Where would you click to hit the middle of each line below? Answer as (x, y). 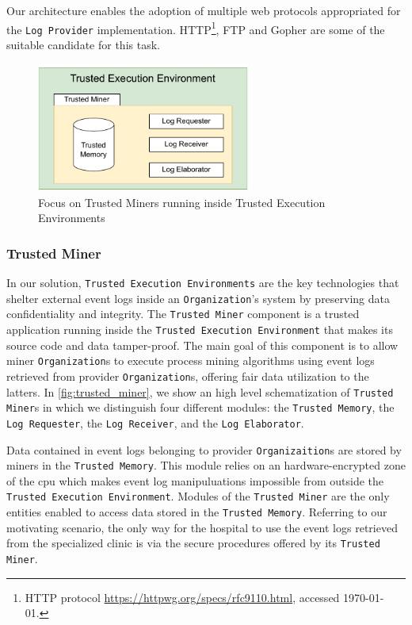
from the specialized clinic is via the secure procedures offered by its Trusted (193, 543)
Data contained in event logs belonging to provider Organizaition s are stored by (204, 449)
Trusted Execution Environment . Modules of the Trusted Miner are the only (198, 496)
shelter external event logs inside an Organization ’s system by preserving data (198, 298)
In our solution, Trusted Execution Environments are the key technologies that (203, 283)
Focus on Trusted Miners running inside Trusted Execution (182, 202)
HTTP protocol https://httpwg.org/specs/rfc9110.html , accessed (182, 597)
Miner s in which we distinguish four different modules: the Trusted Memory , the (200, 407)
